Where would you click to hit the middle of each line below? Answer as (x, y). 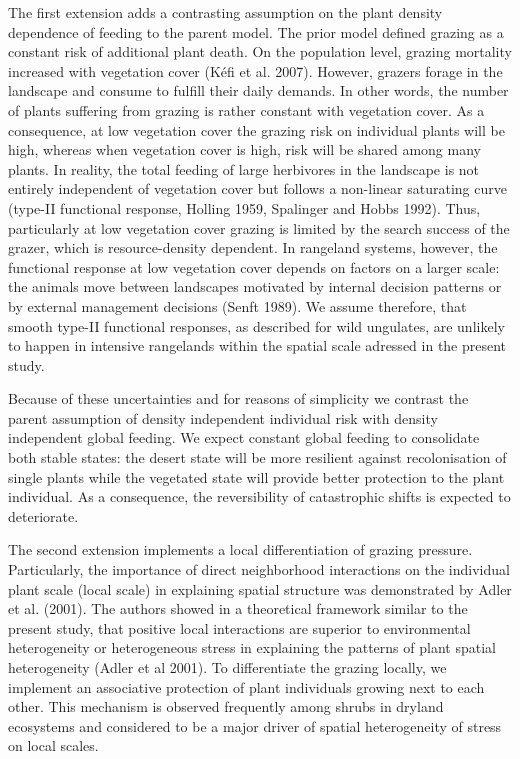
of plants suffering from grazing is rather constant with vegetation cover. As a (246, 109)
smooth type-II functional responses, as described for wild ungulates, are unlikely (256, 325)
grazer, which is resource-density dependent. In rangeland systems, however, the (253, 247)
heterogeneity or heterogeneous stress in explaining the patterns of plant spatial (252, 647)
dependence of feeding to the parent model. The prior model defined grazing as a (256, 31)
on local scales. (53, 745)
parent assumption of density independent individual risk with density (223, 417)
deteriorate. (43, 515)
